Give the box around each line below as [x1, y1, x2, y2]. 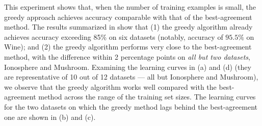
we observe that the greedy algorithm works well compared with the [4, 81, 217, 92]
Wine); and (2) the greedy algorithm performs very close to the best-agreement [4, 41, 252, 52]
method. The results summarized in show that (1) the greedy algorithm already [4, 21, 253, 32]
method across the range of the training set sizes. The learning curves [38, 91, 256, 102]
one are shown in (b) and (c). [4, 111, 96, 122]
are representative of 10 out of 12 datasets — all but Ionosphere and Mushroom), [4, 71, 258, 82]
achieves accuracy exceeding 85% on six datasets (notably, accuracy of [4, 31, 223, 42]
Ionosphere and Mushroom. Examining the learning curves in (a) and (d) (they [4, 61, 251, 72]
